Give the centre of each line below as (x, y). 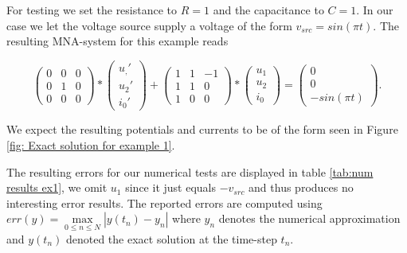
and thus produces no (301, 187)
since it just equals (170, 187)
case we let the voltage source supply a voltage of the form (149, 25)
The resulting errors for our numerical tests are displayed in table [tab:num (190, 171)
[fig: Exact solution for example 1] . (91, 144)
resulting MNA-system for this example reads (117, 41)
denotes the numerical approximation (309, 218)
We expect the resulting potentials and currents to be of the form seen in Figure (202, 129)
